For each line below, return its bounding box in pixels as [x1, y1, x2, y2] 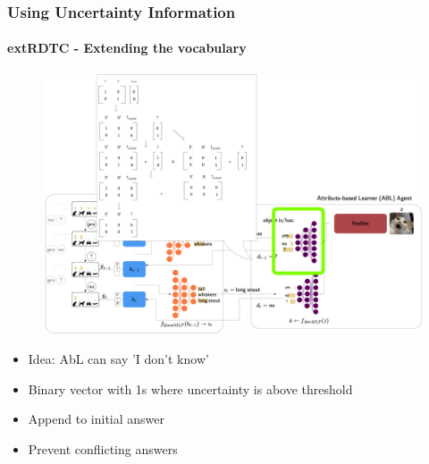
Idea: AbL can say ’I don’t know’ [28, 349, 209, 367]
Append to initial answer [28, 409, 164, 428]
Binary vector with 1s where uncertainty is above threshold [28, 379, 353, 398]
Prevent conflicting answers [28, 439, 178, 458]
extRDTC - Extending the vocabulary [7, 38, 247, 57]
